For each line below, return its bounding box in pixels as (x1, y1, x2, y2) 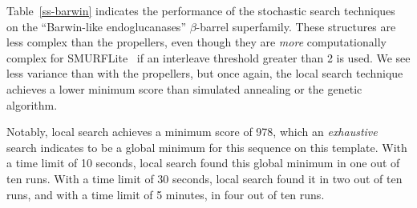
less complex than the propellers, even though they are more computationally (6, 34, 387, 50)
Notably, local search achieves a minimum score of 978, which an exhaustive (6, 123, 378, 140)
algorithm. (6, 96, 58, 113)
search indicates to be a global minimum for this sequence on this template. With (6, 138, 407, 155)
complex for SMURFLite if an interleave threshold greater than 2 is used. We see (6, 49, 411, 66)
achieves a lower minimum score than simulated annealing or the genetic (6, 80, 362, 97)
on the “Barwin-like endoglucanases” (6, 18, 186, 34)
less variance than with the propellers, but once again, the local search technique (6, 65, 403, 82)
